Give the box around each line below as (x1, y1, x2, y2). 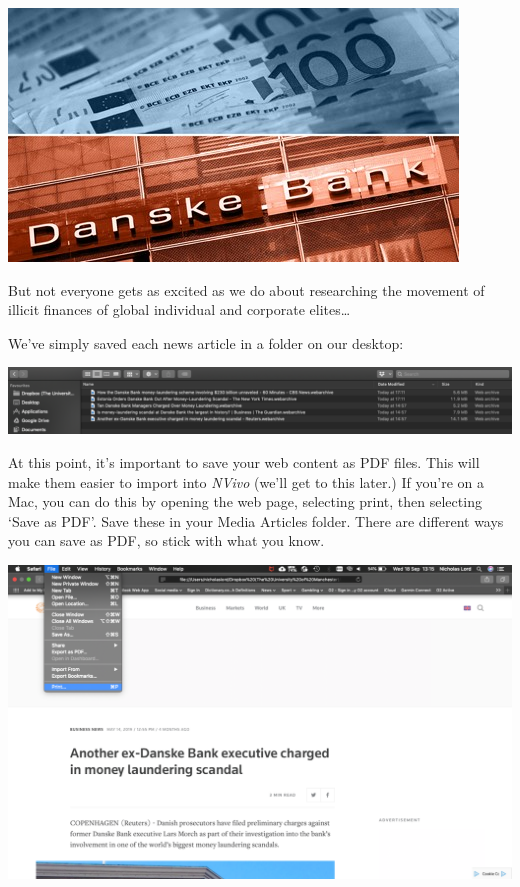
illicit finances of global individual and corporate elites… (8, 299, 351, 320)
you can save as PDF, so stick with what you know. (8, 530, 325, 551)
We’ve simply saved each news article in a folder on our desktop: (8, 332, 404, 353)
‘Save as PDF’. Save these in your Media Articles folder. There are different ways (8, 510, 504, 531)
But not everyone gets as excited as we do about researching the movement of (8, 279, 485, 300)
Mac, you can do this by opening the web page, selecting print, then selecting (8, 491, 482, 512)
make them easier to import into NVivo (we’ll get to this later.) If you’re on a (8, 471, 484, 492)
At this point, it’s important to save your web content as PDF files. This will (8, 451, 480, 472)
